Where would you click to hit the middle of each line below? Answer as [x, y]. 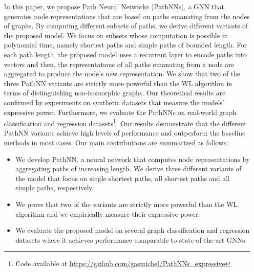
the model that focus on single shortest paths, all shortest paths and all [122, 178]
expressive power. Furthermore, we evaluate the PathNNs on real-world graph [120, 112]
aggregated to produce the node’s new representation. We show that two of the [122, 74]
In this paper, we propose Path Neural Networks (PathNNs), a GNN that [114, 6]
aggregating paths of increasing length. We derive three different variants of [128, 169]
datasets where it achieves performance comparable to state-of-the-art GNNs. [131, 239]
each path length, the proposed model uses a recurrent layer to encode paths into [126, 54]
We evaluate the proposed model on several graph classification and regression [132, 230]
